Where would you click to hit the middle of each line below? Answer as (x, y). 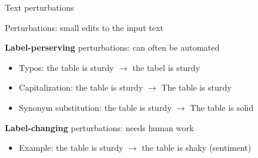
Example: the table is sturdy (71, 148)
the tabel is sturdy (166, 67)
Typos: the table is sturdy (66, 67)
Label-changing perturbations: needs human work (99, 127)
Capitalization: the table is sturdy (81, 87)
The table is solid (222, 107)
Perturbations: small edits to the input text (84, 27)
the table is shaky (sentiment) (196, 148)
